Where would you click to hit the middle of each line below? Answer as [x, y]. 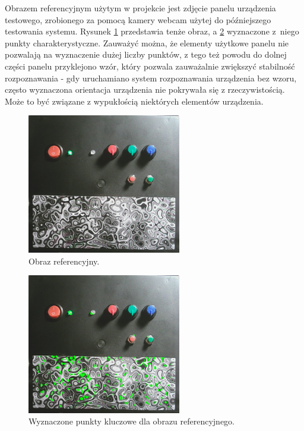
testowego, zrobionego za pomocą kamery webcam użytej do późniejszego [138, 19]
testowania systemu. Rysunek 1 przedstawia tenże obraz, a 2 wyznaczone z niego [152, 31]
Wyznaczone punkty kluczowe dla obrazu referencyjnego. [132, 421]
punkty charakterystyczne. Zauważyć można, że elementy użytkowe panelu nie [147, 43]
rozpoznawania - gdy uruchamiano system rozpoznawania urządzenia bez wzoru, [151, 78]
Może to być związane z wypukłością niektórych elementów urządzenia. [134, 101]
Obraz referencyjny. [64, 261]
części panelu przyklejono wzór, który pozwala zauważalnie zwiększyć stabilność [150, 66]
